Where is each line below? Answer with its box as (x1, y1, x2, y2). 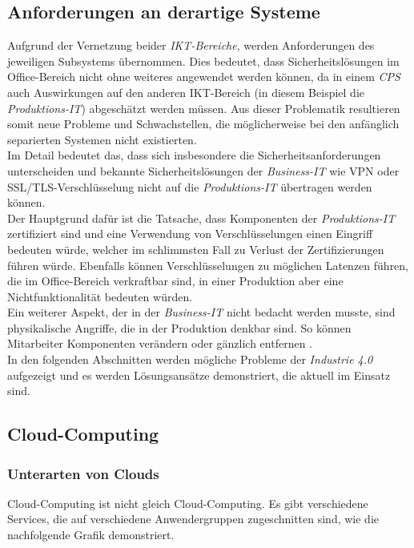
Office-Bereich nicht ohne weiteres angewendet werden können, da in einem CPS (7, 68, 400, 85)
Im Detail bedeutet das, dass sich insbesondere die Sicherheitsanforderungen (7, 147, 381, 163)
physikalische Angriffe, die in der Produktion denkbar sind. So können (7, 319, 352, 336)
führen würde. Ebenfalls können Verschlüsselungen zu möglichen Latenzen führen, (7, 256, 409, 273)
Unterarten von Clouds (7, 463, 159, 483)
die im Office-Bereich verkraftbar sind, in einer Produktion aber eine (7, 272, 344, 289)
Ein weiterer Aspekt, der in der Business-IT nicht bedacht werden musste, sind (7, 304, 396, 320)
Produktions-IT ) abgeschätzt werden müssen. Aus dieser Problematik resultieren (7, 99, 400, 116)
